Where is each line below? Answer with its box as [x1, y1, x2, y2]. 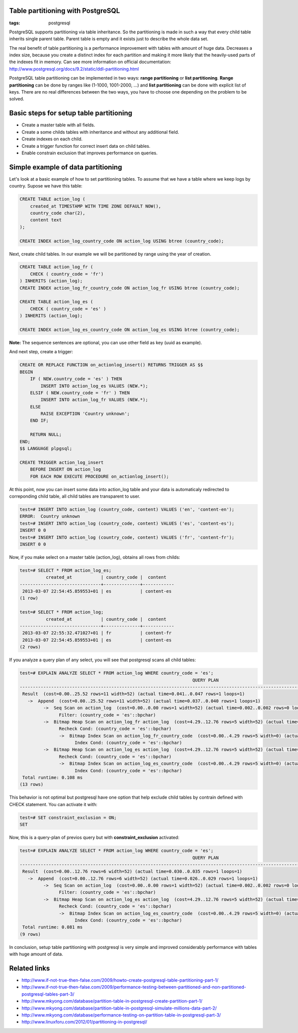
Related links [9, 964, 50, 972]
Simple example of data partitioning [9, 163, 122, 171]
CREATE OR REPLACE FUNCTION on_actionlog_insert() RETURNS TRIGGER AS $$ [19, 362, 203, 368]
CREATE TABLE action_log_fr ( [19, 264, 93, 270]
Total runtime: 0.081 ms [22, 925, 83, 930]
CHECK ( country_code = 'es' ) [30, 306, 106, 311]
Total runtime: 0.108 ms [22, 775, 83, 781]
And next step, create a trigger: [9, 349, 74, 355]
